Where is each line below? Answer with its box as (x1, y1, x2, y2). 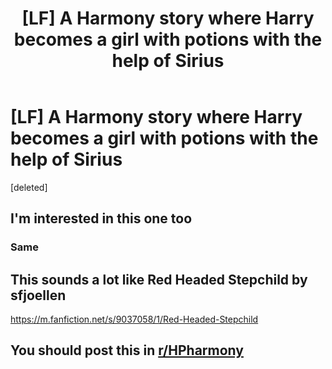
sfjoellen (10, 287, 67, 304)
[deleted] (10, 181, 48, 193)
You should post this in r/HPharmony (10, 342, 244, 359)
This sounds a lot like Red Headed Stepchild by (10, 271, 308, 288)
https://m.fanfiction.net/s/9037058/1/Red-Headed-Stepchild (10, 313, 259, 326)
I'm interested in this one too (10, 210, 193, 227)
